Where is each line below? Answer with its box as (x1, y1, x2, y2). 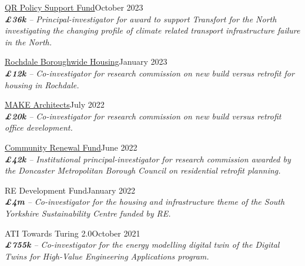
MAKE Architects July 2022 (5, 98, 105, 111)
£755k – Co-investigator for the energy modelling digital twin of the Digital (5, 238, 280, 251)
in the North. (5, 35, 52, 48)
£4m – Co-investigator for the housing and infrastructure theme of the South (5, 195, 285, 208)
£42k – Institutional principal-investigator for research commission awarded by (5, 152, 291, 165)
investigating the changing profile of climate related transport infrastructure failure (5, 24, 300, 36)
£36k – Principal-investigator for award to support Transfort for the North (5, 12, 277, 25)
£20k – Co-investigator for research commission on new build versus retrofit (5, 109, 281, 122)
